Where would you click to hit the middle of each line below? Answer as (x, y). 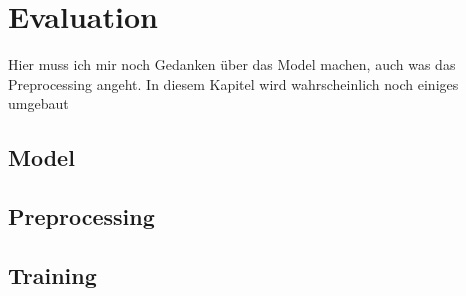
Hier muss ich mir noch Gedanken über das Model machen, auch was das (232, 64)
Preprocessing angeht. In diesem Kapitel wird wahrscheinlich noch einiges (233, 83)
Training (52, 274)
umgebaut (38, 103)
